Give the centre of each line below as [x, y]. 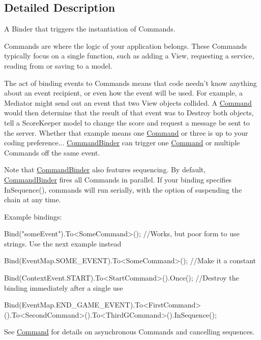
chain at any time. [33, 199]
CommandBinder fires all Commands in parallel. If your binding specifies [118, 179]
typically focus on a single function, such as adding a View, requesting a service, [129, 56]
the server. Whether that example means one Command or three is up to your [126, 132]
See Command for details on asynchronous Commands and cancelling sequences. [129, 332]
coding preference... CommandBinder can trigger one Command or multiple [122, 143]
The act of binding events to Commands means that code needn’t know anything [130, 83]
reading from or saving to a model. [58, 65]
